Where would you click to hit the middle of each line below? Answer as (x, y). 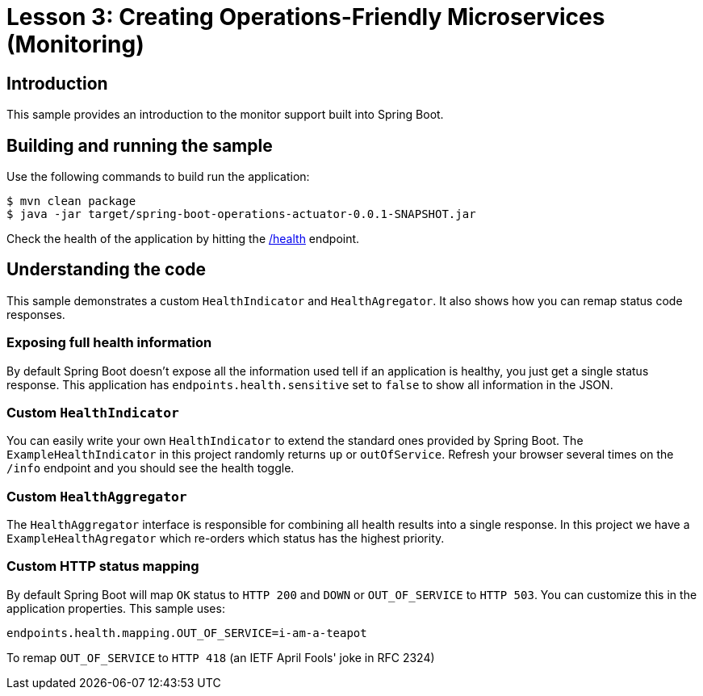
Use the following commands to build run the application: (158, 177)
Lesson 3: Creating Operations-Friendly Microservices (306, 17)
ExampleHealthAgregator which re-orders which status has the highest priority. (226, 539)
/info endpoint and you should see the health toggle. (151, 468)
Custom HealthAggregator (97, 496)
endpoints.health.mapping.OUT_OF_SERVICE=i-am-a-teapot (187, 633)
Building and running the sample (140, 145)
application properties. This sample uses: (116, 608)
